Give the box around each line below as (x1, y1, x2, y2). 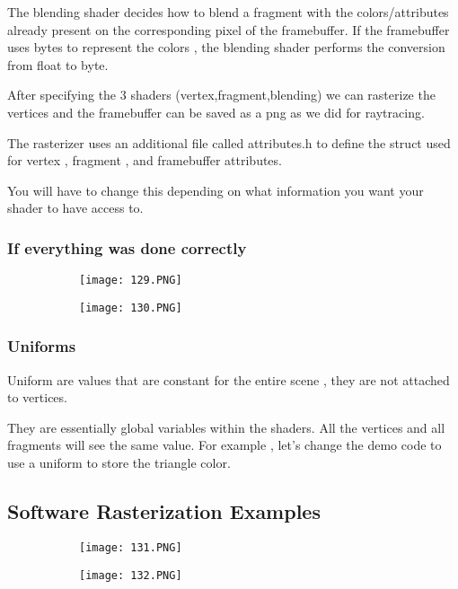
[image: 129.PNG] (79, 274, 182, 287)
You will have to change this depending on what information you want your (7, 180, 424, 199)
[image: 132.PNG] (79, 568, 182, 582)
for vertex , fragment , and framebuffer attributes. (7, 151, 282, 170)
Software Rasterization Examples (7, 497, 321, 525)
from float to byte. (7, 55, 109, 74)
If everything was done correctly (7, 236, 247, 259)
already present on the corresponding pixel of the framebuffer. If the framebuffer (7, 20, 450, 39)
